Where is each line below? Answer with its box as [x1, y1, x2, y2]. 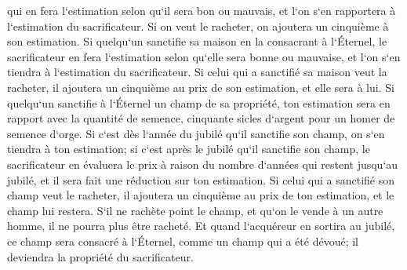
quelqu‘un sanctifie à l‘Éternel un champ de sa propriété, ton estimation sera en [7, 94, 391, 111]
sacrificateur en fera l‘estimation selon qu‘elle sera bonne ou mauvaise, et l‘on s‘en [7, 48, 401, 64]
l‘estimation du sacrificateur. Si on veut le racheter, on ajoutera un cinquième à [7, 17, 389, 34]
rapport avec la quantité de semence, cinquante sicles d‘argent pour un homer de [7, 110, 395, 126]
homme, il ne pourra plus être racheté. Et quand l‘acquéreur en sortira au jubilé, [7, 217, 395, 234]
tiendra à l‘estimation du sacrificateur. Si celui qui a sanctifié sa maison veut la [7, 64, 387, 80]
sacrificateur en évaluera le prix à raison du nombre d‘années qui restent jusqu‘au [7, 155, 398, 172]
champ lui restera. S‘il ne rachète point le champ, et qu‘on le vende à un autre [7, 202, 383, 218]
